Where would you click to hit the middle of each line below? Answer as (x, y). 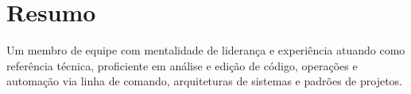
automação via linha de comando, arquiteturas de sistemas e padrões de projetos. (204, 81)
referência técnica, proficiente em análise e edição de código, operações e (182, 65)
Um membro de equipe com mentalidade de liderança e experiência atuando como (206, 50)
